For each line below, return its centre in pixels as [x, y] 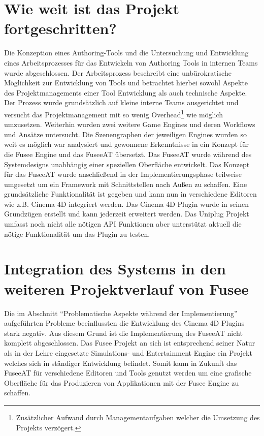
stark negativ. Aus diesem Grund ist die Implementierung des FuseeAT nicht [123, 333]
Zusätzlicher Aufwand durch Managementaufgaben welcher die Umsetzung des [138, 417]
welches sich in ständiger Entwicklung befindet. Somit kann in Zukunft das [121, 363]
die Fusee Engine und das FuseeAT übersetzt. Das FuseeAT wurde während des [128, 154]
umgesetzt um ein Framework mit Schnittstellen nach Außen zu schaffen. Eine [126, 184]
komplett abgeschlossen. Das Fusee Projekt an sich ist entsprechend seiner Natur [130, 343]
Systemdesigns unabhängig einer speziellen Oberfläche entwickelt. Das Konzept [127, 164]
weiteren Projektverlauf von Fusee [127, 288]
